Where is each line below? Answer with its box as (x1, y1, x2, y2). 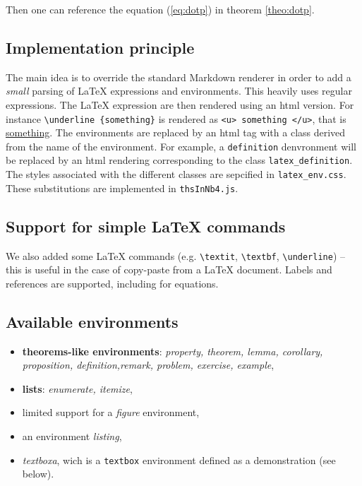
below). (22, 466, 54, 481)
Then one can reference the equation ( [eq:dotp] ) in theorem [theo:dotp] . (6, 2, 315, 16)
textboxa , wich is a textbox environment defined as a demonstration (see (22, 452, 336, 467)
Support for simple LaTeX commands (6, 215, 286, 237)
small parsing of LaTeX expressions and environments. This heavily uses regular (6, 83, 352, 98)
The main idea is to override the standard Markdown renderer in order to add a (6, 69, 351, 84)
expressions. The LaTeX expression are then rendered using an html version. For (6, 97, 354, 112)
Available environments (6, 310, 179, 332)
